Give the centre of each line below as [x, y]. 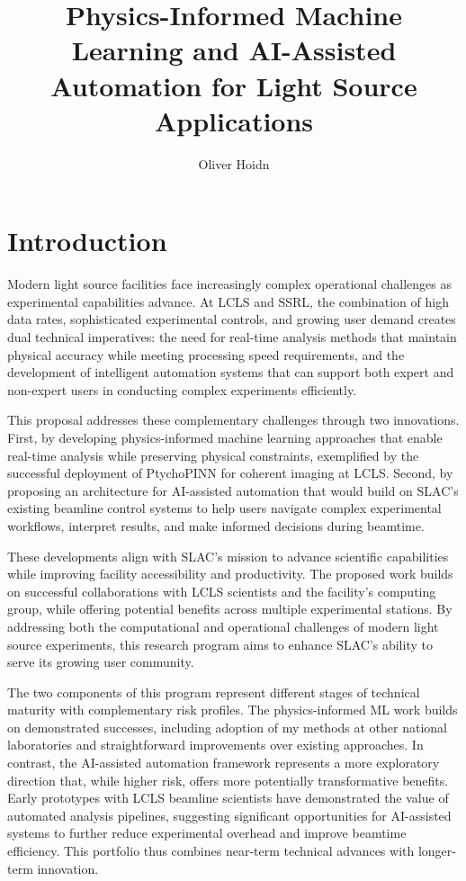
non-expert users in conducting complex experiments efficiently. [182, 389]
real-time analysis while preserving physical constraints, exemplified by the [213, 455]
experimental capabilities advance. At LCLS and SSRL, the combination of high [228, 301]
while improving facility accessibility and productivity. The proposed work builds [230, 574]
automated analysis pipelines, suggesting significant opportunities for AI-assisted [229, 815]
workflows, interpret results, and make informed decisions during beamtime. [216, 525]
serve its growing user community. [101, 662]
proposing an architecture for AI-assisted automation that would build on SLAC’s [233, 490]
